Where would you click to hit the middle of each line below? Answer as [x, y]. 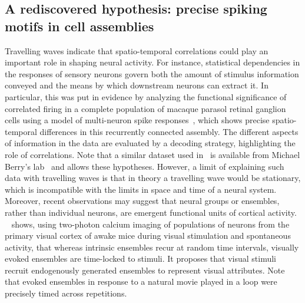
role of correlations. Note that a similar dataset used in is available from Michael [152, 154]
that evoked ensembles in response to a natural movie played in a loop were [141, 281]
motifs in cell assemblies [79, 26]
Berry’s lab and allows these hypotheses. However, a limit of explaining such [145, 166]
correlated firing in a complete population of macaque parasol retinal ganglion [145, 108]
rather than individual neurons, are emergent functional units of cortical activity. [151, 212]
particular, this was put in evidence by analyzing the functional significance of [146, 96]
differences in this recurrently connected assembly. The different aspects [169, 131]
